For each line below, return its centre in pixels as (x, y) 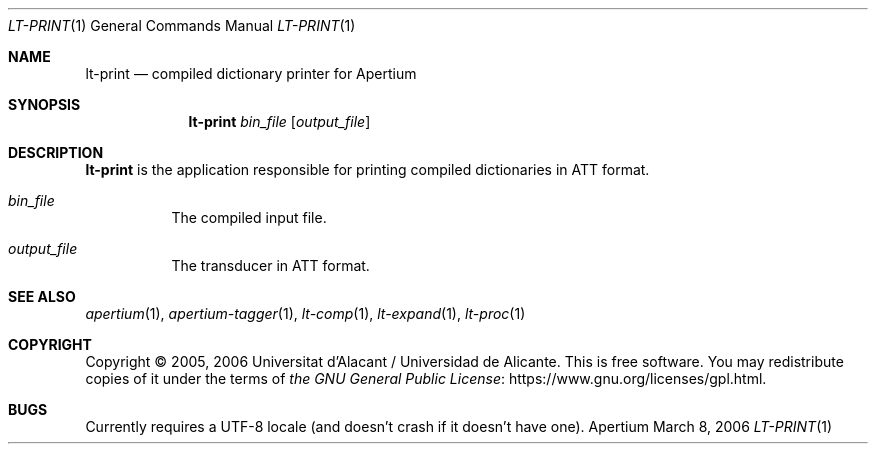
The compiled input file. (249, 217)
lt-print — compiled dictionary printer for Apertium (251, 73)
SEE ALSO (42, 296)
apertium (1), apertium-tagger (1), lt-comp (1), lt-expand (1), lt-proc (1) (305, 313)
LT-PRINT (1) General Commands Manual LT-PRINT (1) (182, 25)
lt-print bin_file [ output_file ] (279, 121)
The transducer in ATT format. (270, 265)
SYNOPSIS (44, 104)
